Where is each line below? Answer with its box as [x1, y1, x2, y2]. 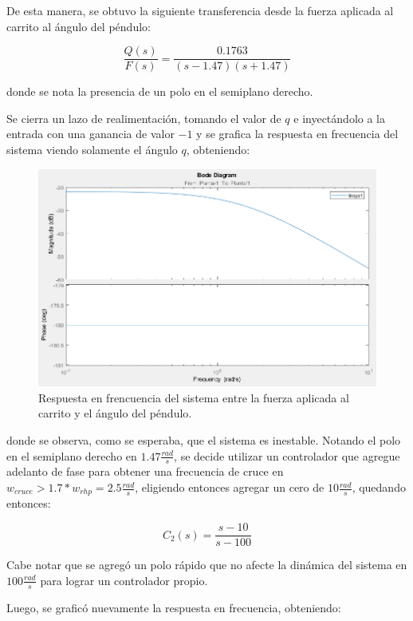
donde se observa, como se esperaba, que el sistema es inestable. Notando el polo [6, 432, 401, 448]
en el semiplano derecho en [6, 447, 137, 464]
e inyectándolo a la [293, 109, 385, 126]
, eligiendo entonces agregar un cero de [135, 479, 324, 496]
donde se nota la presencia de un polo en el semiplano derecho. [6, 83, 313, 100]
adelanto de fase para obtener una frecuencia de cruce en [6, 463, 284, 480]
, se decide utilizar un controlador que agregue [174, 447, 400, 464]
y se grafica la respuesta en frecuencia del [196, 125, 399, 142]
